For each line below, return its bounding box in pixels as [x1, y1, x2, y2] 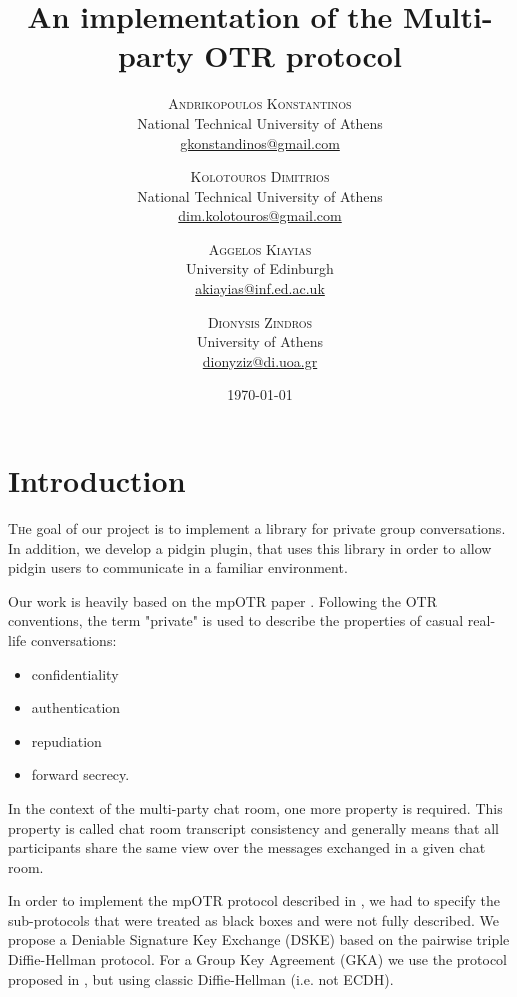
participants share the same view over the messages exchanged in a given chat [8, 837, 486, 858]
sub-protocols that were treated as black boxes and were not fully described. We [8, 909, 499, 930]
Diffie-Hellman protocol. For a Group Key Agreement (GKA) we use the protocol [8, 949, 507, 970]
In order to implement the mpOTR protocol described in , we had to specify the [8, 890, 501, 911]
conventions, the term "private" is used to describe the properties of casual [8, 610, 464, 631]
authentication [31, 697, 121, 718]
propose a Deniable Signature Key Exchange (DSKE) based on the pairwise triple [8, 929, 510, 950]
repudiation [31, 730, 102, 751]
